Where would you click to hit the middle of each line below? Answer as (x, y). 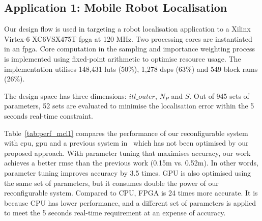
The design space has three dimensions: (65, 95)
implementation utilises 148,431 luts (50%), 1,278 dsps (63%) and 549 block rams (131, 68)
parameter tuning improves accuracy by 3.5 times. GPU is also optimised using (128, 172)
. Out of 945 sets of (219, 95)
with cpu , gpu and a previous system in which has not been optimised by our (126, 143)
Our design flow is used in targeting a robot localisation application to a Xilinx (127, 29)
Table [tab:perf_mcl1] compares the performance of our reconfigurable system (126, 133)
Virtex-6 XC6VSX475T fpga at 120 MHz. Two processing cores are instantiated (128, 38)
